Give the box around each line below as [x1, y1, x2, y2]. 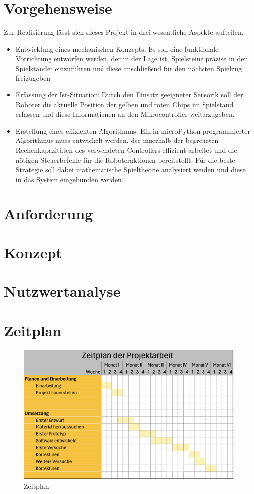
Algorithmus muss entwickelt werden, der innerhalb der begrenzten [15, 135, 219, 145]
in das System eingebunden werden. [15, 174, 124, 184]
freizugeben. [15, 72, 52, 83]
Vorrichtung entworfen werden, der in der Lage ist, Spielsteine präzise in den [15, 53, 248, 64]
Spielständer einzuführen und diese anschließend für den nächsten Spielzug [15, 63, 242, 73]
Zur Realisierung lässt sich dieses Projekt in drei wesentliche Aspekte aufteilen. [4, 27, 244, 37]
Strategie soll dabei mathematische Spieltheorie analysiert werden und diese [15, 164, 246, 175]
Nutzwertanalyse [4, 281, 121, 301]
